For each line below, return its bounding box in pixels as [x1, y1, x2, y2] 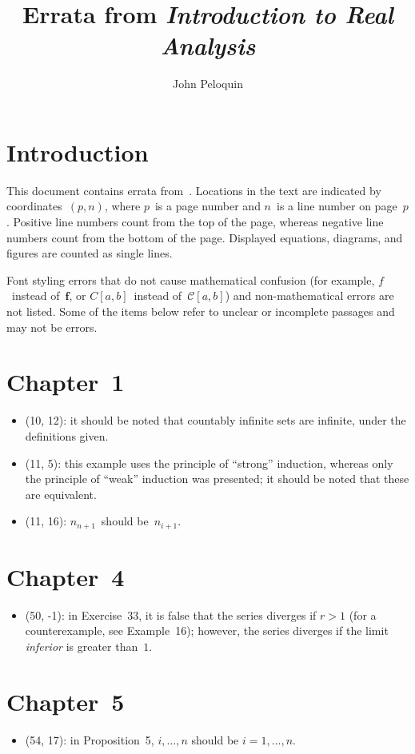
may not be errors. [6, 318, 98, 335]
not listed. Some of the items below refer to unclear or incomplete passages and [6, 303, 395, 319]
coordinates [6, 197, 62, 214]
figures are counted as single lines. [6, 245, 173, 261]
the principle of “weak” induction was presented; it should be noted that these [25, 470, 409, 487]
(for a [349, 606, 377, 623]
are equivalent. [25, 485, 97, 502]
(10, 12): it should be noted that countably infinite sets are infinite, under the [25, 412, 406, 429]
